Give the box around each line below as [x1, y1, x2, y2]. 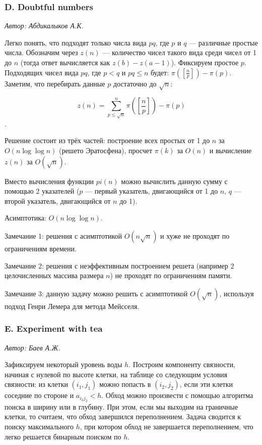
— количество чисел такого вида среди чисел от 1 [102, 47, 256, 58]
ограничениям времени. [5, 243, 77, 253]
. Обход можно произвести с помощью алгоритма [101, 390, 253, 401]
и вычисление [209, 145, 252, 155]
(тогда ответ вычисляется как [20, 57, 110, 67]
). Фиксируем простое [171, 57, 239, 67]
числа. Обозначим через [5, 47, 78, 58]
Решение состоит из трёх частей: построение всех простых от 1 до [5, 135, 210, 146]
